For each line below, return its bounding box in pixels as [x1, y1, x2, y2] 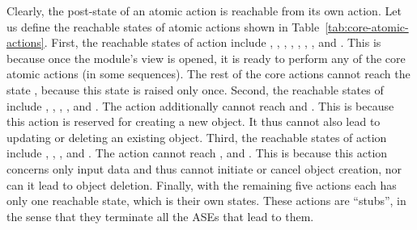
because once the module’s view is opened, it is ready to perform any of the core [6, 49, 406, 66]
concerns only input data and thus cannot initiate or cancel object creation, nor [6, 160, 402, 177]
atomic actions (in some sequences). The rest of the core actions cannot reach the [6, 65, 411, 82]
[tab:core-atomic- [325, 18, 409, 35]
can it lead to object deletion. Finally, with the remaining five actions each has [6, 176, 397, 193]
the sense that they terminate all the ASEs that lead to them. [6, 207, 314, 224]
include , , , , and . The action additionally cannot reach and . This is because [6, 97, 394, 114]
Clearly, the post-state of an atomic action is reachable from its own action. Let [6, 2, 402, 19]
